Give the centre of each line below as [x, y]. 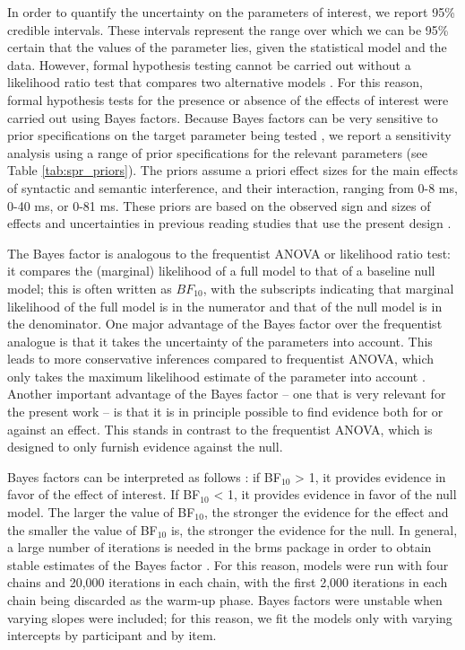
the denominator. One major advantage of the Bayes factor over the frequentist [225, 324]
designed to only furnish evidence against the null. [145, 447]
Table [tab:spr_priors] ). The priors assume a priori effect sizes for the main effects [232, 170]
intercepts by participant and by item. [112, 635]
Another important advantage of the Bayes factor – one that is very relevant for [227, 394]
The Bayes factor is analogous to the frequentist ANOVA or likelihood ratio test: [229, 253]
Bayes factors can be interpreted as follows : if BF [144, 476]
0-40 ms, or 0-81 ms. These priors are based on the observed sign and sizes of [219, 205]
